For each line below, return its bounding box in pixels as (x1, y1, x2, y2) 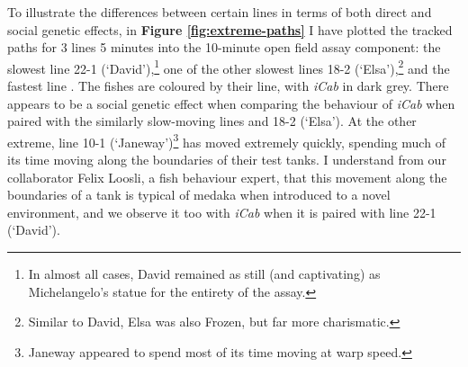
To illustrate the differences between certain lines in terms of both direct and (7, 3, 432, 21)
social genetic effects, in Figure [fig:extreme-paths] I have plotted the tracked (7, 20, 453, 39)
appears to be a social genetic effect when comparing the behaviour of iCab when (7, 94, 455, 112)
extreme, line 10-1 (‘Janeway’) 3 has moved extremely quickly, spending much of (7, 130, 445, 151)
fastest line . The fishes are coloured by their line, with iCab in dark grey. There (7, 76, 449, 95)
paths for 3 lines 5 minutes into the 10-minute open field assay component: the (7, 38, 441, 57)
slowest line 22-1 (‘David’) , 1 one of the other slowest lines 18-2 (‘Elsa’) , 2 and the (7, 56, 450, 77)
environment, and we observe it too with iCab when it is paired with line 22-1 (7, 202, 436, 221)
